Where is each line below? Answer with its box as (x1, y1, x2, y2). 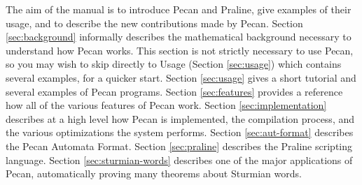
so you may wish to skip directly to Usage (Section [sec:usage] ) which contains (6, 57, 342, 71)
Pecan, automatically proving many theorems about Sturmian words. (6, 166, 302, 181)
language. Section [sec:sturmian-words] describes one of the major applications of (6, 152, 353, 167)
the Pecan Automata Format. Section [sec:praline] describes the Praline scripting (6, 138, 352, 153)
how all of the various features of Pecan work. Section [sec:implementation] (6, 98, 327, 112)
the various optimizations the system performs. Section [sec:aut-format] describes (6, 125, 354, 140)
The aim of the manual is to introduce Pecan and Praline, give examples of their (6, 2, 351, 16)
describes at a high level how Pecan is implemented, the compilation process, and (6, 111, 355, 126)
